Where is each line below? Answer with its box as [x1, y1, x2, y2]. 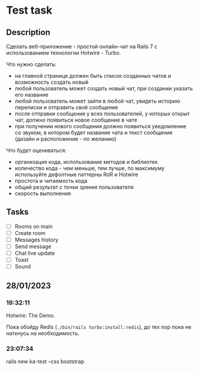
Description [6, 27, 50, 37]
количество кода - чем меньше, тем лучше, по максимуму [14, 164, 165, 172]
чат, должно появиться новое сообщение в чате [14, 116, 137, 123]
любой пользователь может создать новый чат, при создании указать [14, 85, 193, 92]
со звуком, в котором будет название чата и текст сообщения [14, 129, 173, 136]
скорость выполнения [14, 190, 71, 196]
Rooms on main [14, 223, 53, 230]
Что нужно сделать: [6, 61, 57, 68]
